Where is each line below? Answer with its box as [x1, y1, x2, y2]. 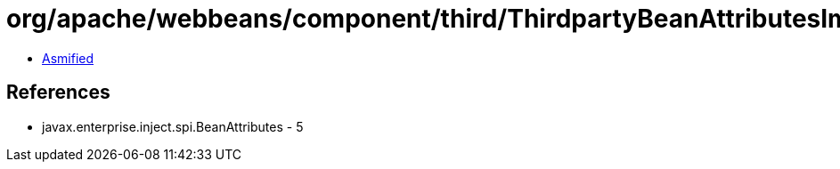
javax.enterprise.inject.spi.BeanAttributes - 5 [42, 118, 304, 134]
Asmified [42, 50, 94, 66]
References [6, 81, 110, 104]
